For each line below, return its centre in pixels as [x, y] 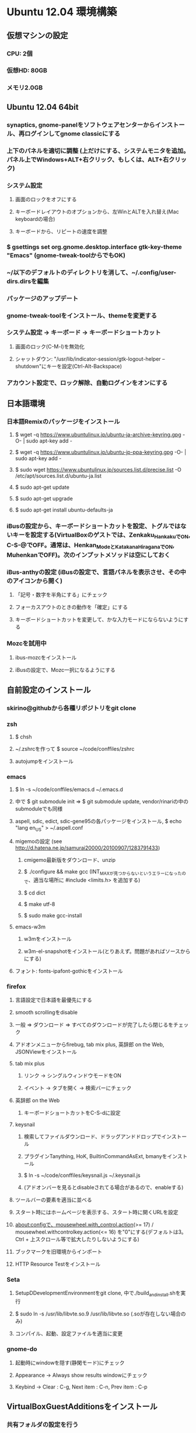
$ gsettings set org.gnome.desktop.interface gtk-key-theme [94, 247]
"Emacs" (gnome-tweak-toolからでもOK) [66, 255]
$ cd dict [34, 893]
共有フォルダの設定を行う [43, 1424]
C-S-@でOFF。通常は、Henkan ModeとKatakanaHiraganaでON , [91, 545]
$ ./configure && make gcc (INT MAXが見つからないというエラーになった [103, 873]
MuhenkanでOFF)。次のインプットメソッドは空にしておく [89, 555]
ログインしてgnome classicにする [73, 133]
